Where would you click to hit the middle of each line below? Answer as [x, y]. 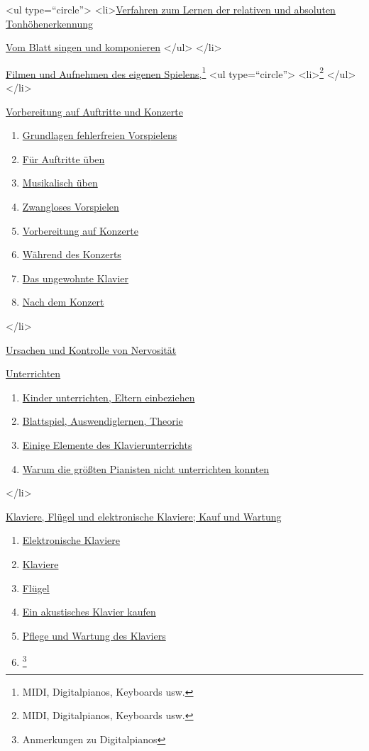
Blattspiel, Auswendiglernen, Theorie [103, 421]
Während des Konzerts [72, 254]
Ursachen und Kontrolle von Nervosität [91, 349]
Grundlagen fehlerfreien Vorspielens [100, 135]
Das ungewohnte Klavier [76, 278]
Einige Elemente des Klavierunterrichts [107, 444]
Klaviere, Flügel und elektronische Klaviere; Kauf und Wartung [144, 516]
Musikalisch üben [60, 183]
